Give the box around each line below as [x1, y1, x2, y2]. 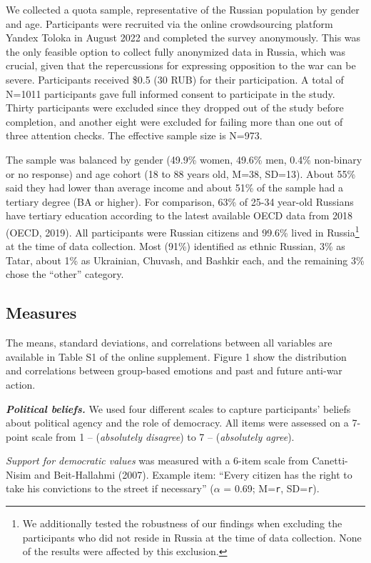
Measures [6, 302, 77, 324]
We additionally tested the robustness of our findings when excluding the [22, 516, 342, 531]
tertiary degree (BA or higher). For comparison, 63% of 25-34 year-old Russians [6, 194, 354, 209]
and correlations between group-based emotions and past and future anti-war [6, 363, 342, 378]
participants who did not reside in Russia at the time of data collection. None [22, 529, 362, 544]
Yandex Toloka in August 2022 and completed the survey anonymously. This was [6, 30, 361, 45]
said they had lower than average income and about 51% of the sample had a [6, 180, 344, 195]
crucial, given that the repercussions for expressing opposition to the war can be [6, 58, 356, 73]
